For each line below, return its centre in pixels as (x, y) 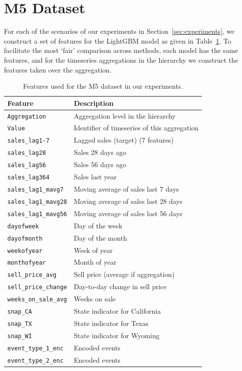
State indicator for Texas (111, 323)
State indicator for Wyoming (117, 335)
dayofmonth (25, 238)
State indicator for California (117, 311)
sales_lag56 (27, 165)
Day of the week (98, 225)
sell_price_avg (32, 275)
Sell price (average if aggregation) (124, 274)
